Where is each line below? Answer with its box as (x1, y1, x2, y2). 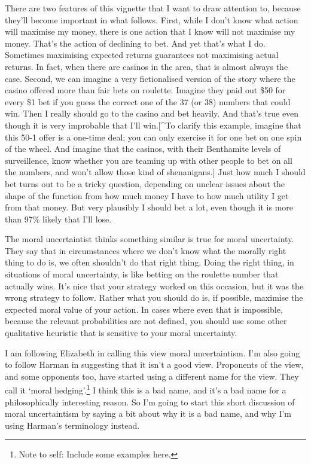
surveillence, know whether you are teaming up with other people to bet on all (5, 154, 292, 166)
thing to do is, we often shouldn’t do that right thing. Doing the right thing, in (5, 256, 294, 268)
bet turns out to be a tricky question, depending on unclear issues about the (5, 177, 285, 190)
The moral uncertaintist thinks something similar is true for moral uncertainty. (5, 233, 294, 245)
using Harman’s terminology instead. (5, 419, 140, 431)
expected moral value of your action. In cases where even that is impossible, (5, 303, 283, 315)
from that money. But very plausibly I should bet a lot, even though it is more (5, 201, 294, 213)
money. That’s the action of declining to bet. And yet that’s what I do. (5, 36, 266, 49)
